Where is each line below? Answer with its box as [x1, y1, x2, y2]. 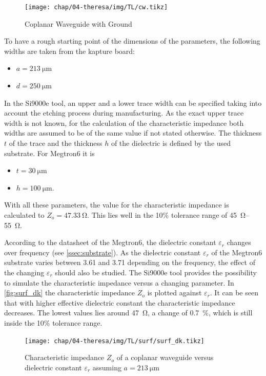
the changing [4, 267, 45, 277]
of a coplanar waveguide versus [116, 352, 214, 363]
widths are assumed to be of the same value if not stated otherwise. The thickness [4, 127, 262, 138]
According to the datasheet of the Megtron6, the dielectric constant [4, 237, 216, 248]
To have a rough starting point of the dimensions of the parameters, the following [4, 35, 260, 46]
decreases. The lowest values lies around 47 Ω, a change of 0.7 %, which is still [4, 307, 253, 318]
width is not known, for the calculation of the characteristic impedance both [4, 117, 244, 128]
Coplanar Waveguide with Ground [25, 18, 132, 29]
